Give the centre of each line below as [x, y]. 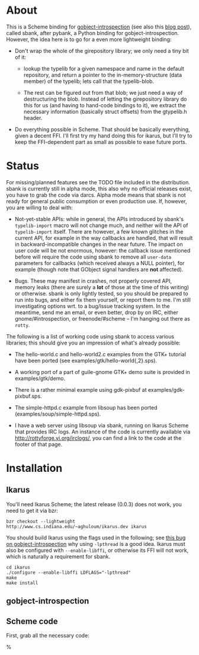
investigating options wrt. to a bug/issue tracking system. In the [92, 306]
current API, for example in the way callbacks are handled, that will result [104, 238]
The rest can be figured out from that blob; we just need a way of [103, 92]
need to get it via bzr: [32, 510]
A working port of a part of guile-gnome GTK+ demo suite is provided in [102, 372]
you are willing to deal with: [39, 207]
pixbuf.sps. [28, 396]
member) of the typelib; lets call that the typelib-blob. [89, 81]
